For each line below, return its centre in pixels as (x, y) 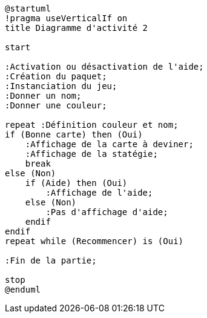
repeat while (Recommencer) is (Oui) (94, 241)
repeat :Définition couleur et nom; (92, 125)
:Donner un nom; (43, 96)
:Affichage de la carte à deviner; (109, 144)
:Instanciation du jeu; (61, 86)
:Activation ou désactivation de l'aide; (104, 67)
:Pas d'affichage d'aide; (107, 212)
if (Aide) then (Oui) (76, 183)
